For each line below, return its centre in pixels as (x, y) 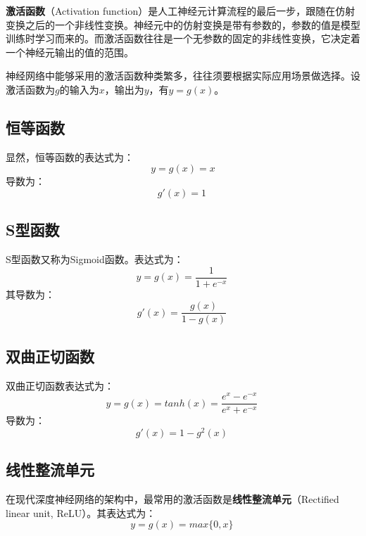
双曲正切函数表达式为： (60, 385)
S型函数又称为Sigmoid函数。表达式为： (95, 259)
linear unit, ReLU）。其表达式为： (81, 512)
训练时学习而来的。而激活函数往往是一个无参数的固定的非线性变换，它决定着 (183, 38)
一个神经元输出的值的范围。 (70, 52)
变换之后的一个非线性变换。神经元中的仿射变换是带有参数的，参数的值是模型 (183, 24)
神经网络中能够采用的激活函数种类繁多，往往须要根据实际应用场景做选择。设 (183, 76)
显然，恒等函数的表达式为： (70, 157)
